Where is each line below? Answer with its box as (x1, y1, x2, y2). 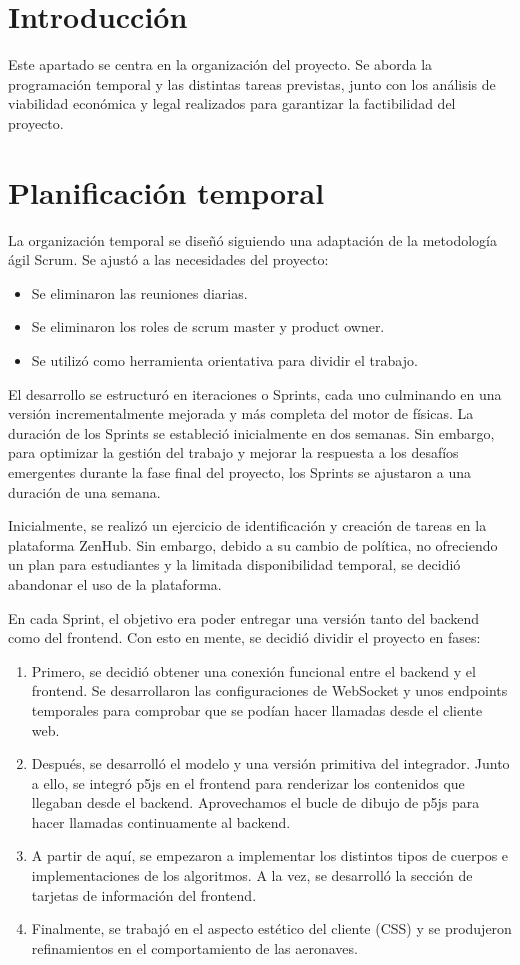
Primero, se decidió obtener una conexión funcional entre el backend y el (31, 660, 476, 681)
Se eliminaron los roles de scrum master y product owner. (31, 316, 385, 337)
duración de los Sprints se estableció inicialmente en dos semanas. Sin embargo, (8, 422, 495, 443)
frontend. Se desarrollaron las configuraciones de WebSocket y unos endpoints (31, 680, 508, 701)
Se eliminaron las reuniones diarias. (31, 282, 248, 303)
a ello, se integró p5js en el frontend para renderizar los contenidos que (31, 772, 465, 793)
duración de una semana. (8, 481, 161, 502)
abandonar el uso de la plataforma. (8, 573, 222, 594)
